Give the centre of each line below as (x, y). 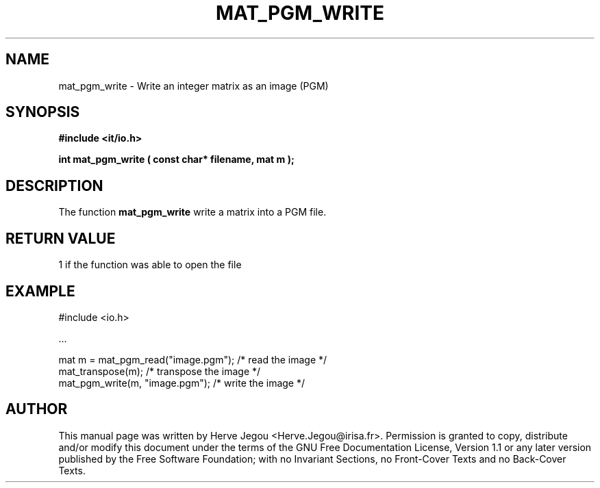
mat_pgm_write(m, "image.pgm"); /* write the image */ (182, 383)
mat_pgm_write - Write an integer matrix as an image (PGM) (193, 86)
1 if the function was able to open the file (150, 265)
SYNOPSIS (43, 112)
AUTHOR (37, 409)
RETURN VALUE (61, 238)
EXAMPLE (40, 291)
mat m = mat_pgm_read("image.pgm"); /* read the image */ (193, 359)
